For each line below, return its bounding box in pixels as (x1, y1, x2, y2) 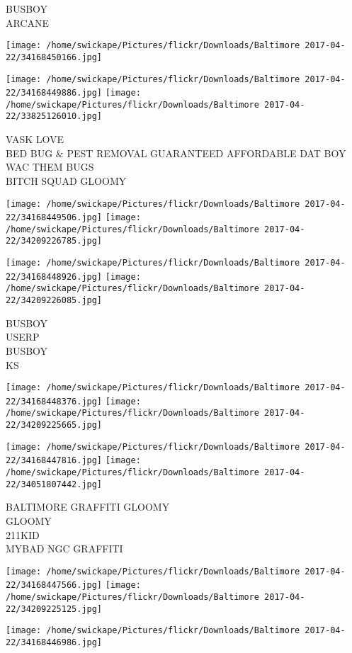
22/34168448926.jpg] (6, 271, 103, 282)
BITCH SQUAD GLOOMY (6, 173, 127, 188)
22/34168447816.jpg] (6, 455, 103, 466)
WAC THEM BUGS (6, 159, 94, 174)
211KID (6, 527, 40, 542)
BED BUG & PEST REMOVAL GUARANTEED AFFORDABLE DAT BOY (6, 145, 346, 160)
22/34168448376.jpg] (6, 396, 103, 407)
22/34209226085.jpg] (6, 295, 103, 306)
